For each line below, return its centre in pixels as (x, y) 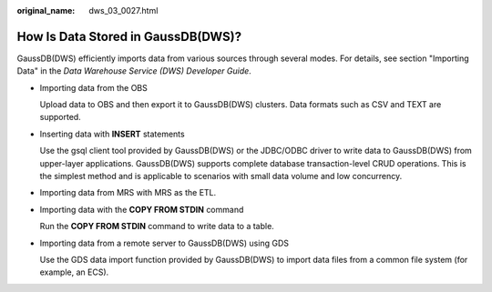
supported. (60, 117)
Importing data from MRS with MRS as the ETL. (128, 193)
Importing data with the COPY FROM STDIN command (142, 209)
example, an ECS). (74, 272)
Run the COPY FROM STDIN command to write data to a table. (157, 227)
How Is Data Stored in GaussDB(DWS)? (129, 36)
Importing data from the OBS (93, 87)
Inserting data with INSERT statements (113, 134)
